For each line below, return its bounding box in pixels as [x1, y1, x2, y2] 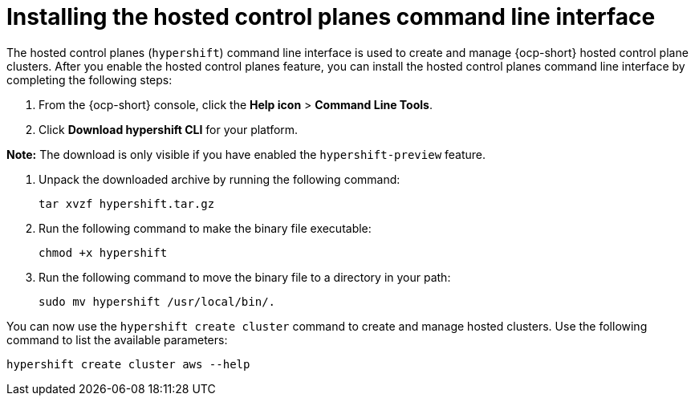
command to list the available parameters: [6, 332, 228, 347]
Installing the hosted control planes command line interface [6, 3, 656, 30]
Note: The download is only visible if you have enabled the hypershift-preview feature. [6, 147, 486, 161]
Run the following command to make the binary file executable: [39, 221, 372, 235]
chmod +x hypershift [39, 246, 168, 259]
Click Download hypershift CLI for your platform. [39, 122, 299, 136]
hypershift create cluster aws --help [6, 357, 250, 371]
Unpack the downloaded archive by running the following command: [39, 172, 400, 186]
